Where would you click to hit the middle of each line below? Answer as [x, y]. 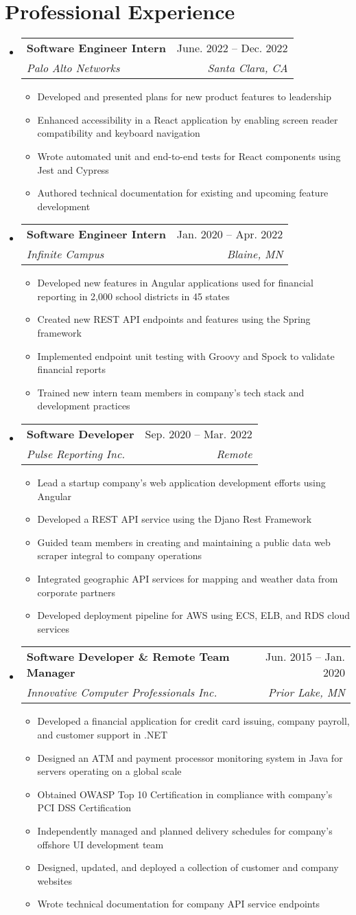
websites [55, 880]
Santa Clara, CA [248, 68]
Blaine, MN [255, 254]
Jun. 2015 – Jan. [305, 657]
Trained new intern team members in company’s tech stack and [171, 392]
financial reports [71, 369]
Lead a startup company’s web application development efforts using [181, 483]
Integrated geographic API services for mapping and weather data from [188, 578]
